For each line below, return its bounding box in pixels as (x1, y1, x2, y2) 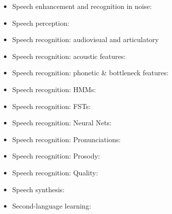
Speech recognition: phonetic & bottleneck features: (12, 67, 169, 78)
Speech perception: (12, 17, 69, 28)
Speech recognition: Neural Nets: (12, 117, 112, 128)
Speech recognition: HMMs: (12, 84, 96, 94)
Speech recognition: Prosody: (12, 151, 100, 161)
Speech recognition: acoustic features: (12, 51, 126, 61)
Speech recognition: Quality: (12, 167, 98, 177)
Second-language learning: (12, 201, 91, 211)
